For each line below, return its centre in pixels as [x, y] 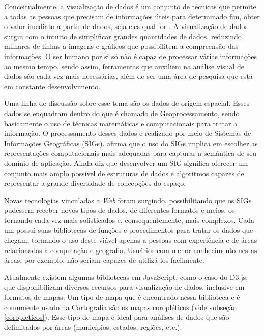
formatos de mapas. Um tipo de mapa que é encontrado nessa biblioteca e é [122, 297]
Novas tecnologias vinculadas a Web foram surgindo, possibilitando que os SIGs [128, 200]
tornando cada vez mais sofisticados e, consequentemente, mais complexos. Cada [129, 220]
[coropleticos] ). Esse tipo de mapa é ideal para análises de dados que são [117, 317]
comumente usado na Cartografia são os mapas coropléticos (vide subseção [120, 307]
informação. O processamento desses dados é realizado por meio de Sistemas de [128, 133]
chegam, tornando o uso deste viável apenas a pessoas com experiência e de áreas [131, 240]
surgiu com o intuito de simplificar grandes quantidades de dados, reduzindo [123, 36]
